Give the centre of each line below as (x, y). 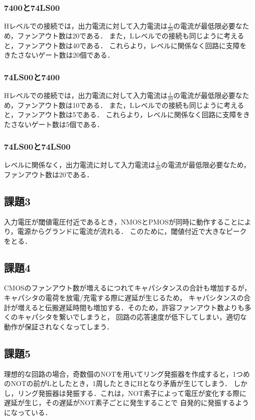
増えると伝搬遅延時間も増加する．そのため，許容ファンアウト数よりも (131, 307)
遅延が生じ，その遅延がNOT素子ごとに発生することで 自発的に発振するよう (127, 403)
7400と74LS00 (32, 7)
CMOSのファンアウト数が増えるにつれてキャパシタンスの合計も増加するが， (127, 288)
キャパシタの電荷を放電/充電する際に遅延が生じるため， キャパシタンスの (124, 298)
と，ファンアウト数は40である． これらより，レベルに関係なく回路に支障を (125, 45)
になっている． (28, 412)
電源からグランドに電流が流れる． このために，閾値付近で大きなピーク (132, 231)
